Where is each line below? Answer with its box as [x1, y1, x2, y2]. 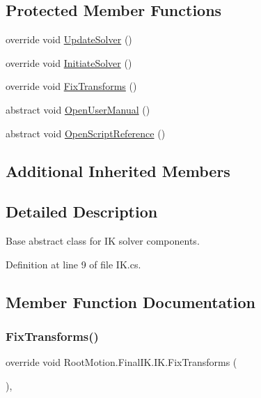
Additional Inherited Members [6, 160, 230, 181]
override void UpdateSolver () [6, 32, 132, 47]
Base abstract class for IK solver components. [6, 234, 200, 248]
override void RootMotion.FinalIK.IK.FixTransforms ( [6, 355, 237, 369]
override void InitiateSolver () [6, 55, 132, 70]
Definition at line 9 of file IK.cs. [6, 257, 141, 271]
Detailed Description [6, 201, 158, 222]
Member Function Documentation [6, 291, 256, 312]
